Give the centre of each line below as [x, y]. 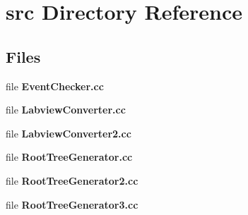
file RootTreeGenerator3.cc [72, 204]
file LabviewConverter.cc [66, 110]
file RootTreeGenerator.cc [69, 157]
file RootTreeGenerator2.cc [72, 180]
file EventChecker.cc [55, 86]
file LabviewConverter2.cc [69, 133]
